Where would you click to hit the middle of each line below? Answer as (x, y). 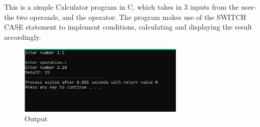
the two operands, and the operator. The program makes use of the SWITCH (125, 17)
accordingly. (23, 36)
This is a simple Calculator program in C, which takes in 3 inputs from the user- (130, 7)
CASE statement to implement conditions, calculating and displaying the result (128, 27)
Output (36, 119)
